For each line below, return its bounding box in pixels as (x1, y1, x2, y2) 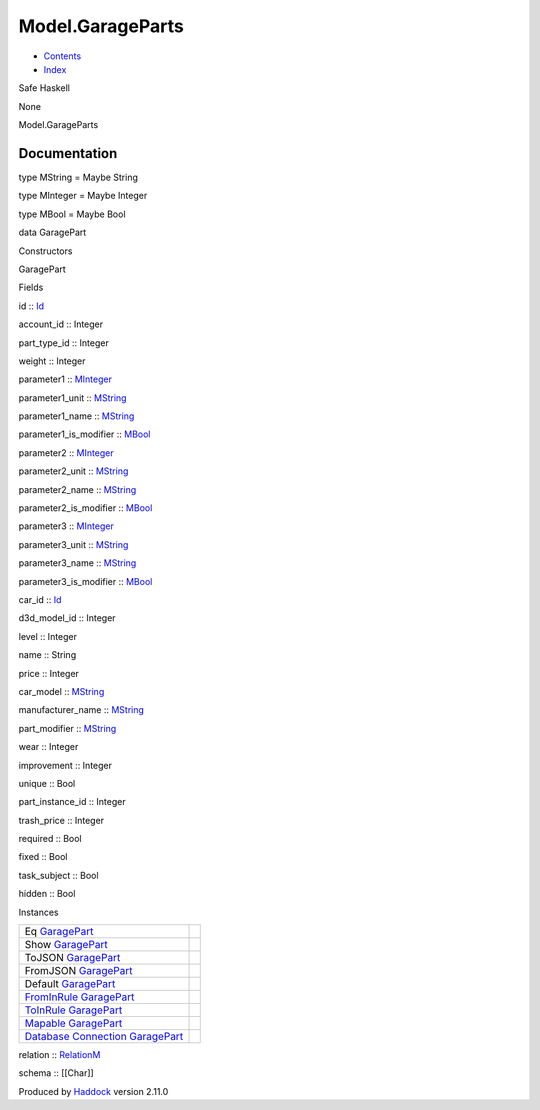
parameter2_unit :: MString (18, 465, 129, 477)
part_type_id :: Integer (18, 336, 109, 349)
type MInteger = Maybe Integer (18, 190, 148, 202)
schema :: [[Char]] (18, 1067, 94, 1079)
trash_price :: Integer (18, 814, 105, 826)
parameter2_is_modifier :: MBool (18, 502, 153, 514)
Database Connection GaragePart (24, 1030, 184, 1044)
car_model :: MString (18, 685, 105, 697)
